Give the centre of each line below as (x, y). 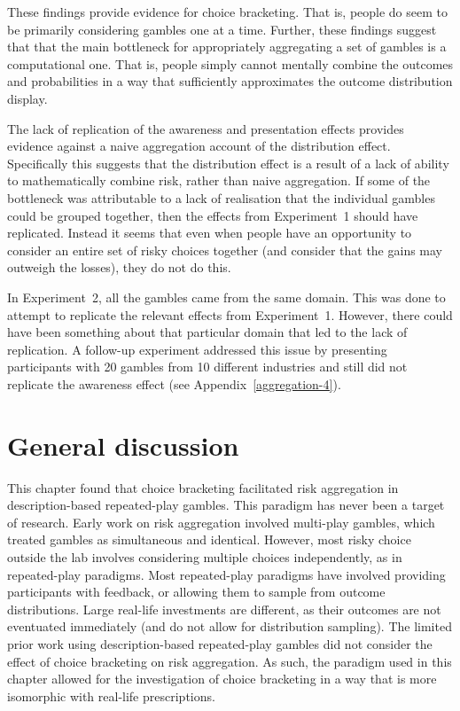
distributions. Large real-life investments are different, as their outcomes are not (224, 609)
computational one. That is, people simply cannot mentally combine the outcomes (230, 63)
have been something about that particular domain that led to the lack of (207, 332)
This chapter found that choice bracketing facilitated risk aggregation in (203, 487)
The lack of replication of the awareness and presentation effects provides (206, 128)
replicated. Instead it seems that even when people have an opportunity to (210, 233)
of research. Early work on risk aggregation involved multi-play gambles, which (221, 522)
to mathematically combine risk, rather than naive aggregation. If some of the (219, 180)
